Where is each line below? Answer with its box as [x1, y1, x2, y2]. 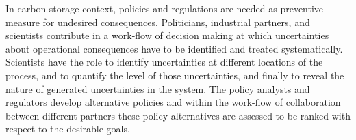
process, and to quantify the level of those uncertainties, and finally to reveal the [5, 68, 344, 82]
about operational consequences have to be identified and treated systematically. [5, 41, 343, 55]
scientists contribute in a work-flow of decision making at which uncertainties [5, 28, 329, 42]
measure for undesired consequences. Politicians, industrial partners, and [5, 14, 310, 29]
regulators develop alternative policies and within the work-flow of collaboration [5, 95, 341, 109]
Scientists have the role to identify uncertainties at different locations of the [5, 55, 323, 69]
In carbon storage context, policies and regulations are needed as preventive [5, 1, 324, 15]
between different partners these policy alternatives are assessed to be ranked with [5, 108, 351, 122]
